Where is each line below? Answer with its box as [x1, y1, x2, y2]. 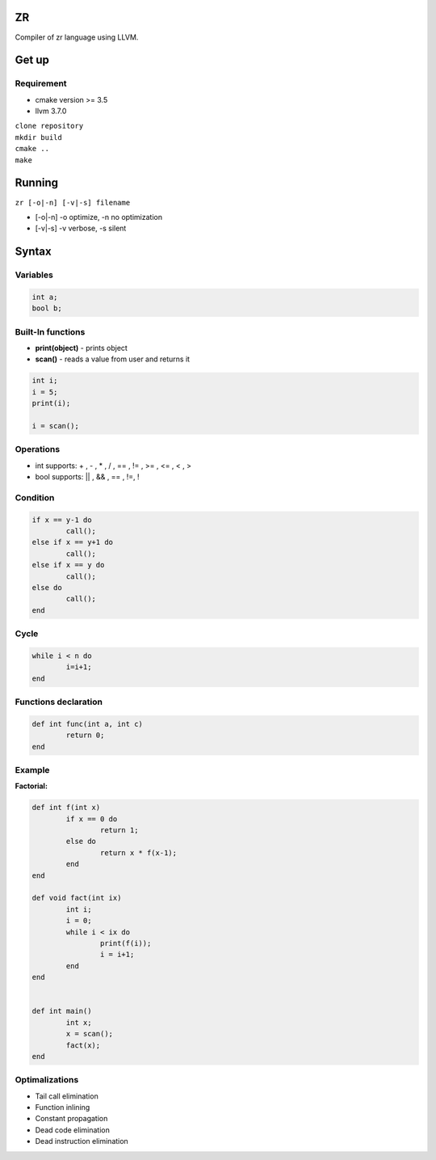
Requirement [15, 78, 68, 89]
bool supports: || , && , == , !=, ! [35, 472, 140, 482]
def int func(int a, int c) [31, 719, 143, 728]
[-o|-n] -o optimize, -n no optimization [35, 212, 163, 221]
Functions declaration [15, 696, 103, 707]
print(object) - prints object [35, 344, 128, 352]
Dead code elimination [35, 1124, 111, 1135]
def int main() [31, 1006, 92, 1016]
